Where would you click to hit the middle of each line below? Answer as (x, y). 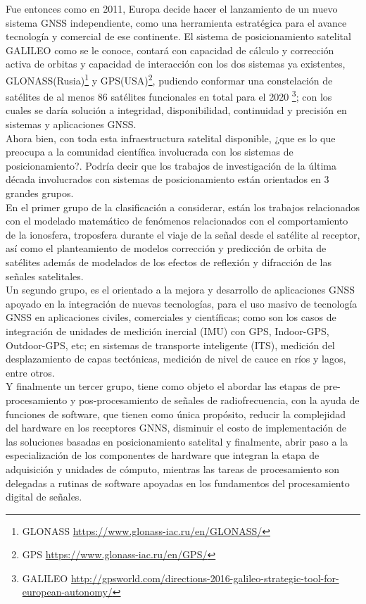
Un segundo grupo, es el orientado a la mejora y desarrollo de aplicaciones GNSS (181, 290)
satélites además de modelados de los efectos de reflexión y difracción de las (169, 262)
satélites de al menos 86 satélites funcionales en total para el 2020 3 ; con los (169, 95)
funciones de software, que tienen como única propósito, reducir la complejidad (176, 414)
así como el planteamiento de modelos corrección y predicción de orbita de (166, 248)
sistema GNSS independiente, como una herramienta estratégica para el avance (176, 22)
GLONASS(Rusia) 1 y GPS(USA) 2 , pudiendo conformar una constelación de (169, 79)
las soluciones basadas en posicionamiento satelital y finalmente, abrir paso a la (177, 441)
